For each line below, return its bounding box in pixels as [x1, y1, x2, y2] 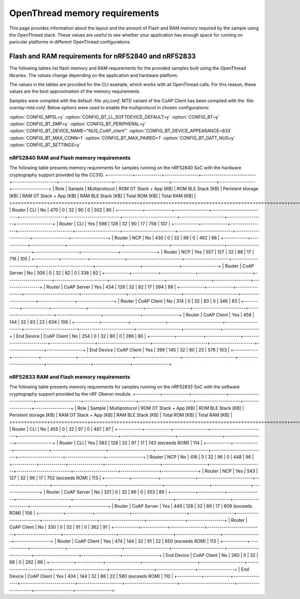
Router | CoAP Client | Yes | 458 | [185, 312, 254, 318]
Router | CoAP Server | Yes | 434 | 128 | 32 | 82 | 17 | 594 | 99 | [46, 283, 176, 290]
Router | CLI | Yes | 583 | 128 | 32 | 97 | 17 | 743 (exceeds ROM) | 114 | [59, 440, 202, 446]
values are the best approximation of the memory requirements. [9, 88, 141, 95]
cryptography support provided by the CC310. [9, 172, 104, 178]
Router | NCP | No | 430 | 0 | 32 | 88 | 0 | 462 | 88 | [114, 235, 220, 241]
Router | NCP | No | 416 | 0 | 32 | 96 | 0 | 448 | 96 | [149, 454, 254, 460]
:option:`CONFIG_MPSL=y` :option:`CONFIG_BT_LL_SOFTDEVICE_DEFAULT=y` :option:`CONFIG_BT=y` [9, 114, 220, 120]
